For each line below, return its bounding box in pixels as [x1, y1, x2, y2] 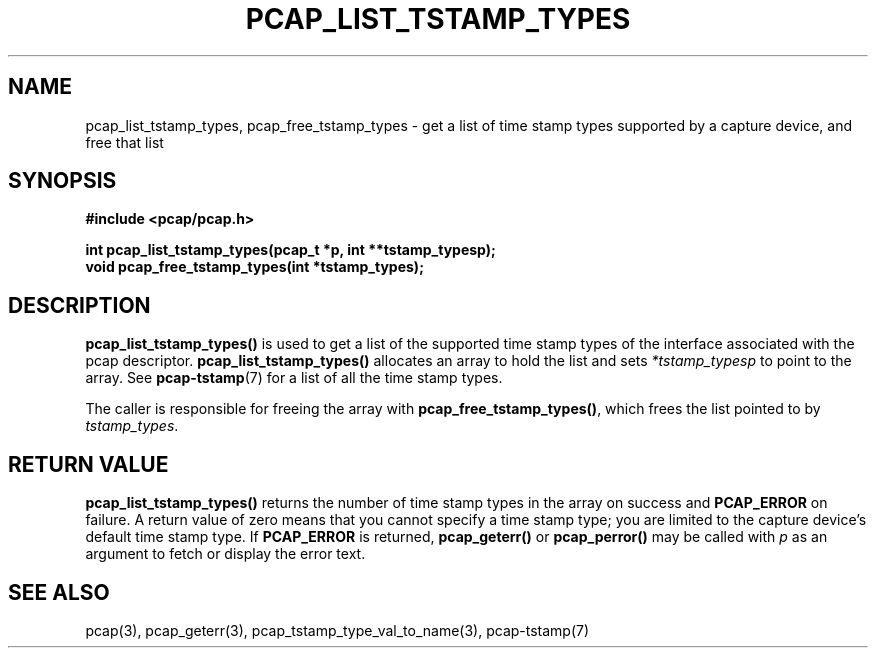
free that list [85, 133, 164, 151]
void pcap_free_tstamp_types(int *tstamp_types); [85, 258, 424, 276]
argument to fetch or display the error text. [85, 545, 366, 563]
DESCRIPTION [8, 292, 151, 318]
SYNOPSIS [8, 168, 117, 194]
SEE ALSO [8, 579, 110, 605]
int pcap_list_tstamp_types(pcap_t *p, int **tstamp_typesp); [85, 241, 496, 259]
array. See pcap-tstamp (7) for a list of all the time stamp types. [85, 369, 503, 387]
